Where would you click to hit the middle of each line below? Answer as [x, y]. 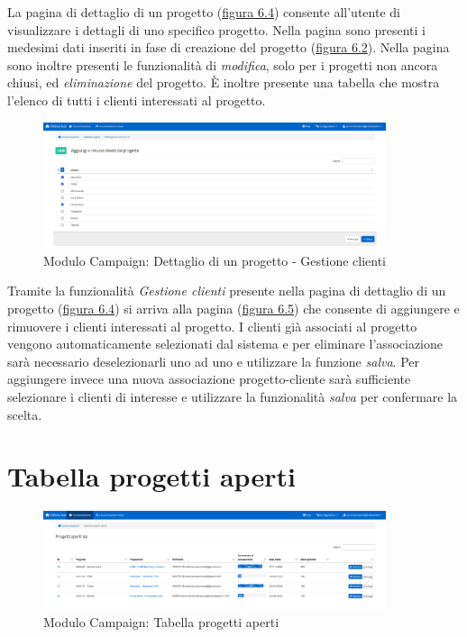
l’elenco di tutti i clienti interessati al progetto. [137, 100]
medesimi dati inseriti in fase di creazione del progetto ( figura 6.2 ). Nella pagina [229, 47]
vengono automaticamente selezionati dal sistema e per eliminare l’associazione [225, 344]
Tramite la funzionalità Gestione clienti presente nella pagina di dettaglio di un [227, 291]
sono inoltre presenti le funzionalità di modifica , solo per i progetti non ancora [223, 64]
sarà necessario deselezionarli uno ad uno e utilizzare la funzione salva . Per [213, 361]
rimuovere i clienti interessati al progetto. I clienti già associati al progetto [212, 326]
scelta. [25, 414]
